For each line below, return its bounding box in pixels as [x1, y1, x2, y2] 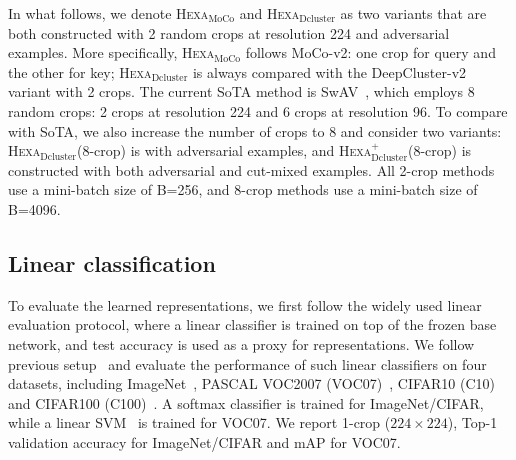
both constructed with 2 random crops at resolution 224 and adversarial [8, 22, 450, 43]
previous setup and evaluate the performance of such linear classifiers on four [8, 353, 487, 374]
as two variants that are [340, 3, 487, 23]
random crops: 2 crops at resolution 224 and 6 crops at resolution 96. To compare [8, 100, 508, 121]
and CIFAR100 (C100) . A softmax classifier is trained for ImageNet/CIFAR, [8, 392, 484, 413]
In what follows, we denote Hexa [8, 3, 209, 23]
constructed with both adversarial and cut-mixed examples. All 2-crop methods [8, 159, 495, 180]
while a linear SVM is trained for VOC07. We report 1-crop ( [8, 412, 391, 433]
